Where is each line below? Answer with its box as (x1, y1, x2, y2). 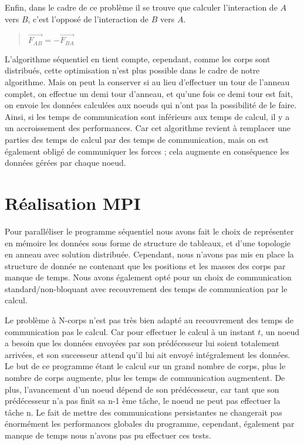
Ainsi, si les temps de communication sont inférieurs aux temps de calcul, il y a (5, 110, 290, 122)
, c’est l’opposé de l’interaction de (28, 12, 149, 25)
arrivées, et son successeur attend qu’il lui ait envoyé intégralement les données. (5, 348, 291, 360)
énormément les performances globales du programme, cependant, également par (5, 417, 295, 430)
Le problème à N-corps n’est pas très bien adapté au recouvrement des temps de (5, 314, 293, 326)
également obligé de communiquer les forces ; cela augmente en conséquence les (5, 145, 289, 157)
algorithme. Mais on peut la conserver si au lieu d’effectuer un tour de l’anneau (5, 76, 290, 88)
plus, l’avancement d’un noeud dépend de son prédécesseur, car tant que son (5, 383, 279, 395)
